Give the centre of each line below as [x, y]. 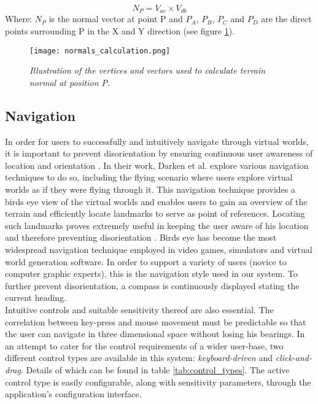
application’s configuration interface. [73, 394]
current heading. [36, 297]
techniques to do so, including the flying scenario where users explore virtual [149, 177]
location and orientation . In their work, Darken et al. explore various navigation [157, 165]
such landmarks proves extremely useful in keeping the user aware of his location [157, 225]
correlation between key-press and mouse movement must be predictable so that [156, 321]
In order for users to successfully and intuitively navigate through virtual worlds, [157, 141]
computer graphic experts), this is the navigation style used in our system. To [151, 274]
